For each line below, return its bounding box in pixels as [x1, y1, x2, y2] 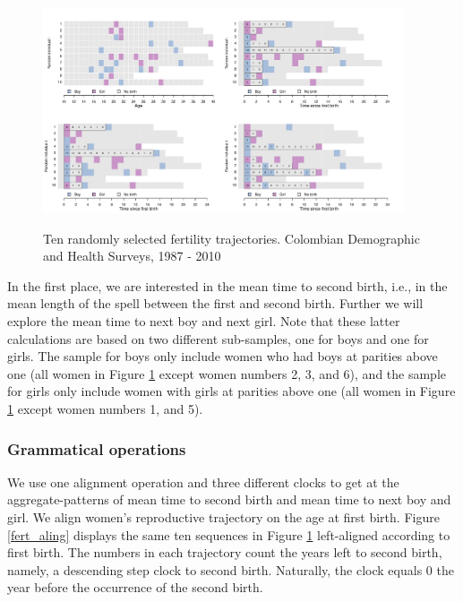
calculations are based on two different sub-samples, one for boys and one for [7, 329, 429, 348]
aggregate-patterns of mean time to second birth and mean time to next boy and [7, 490, 451, 509]
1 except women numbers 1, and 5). [7, 400, 203, 418]
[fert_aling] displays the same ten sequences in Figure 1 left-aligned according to [7, 525, 450, 544]
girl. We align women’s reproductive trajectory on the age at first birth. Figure [7, 508, 440, 527]
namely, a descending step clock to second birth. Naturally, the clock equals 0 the [7, 560, 454, 579]
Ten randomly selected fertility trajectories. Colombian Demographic [43, 228, 420, 247]
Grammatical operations [7, 437, 186, 460]
